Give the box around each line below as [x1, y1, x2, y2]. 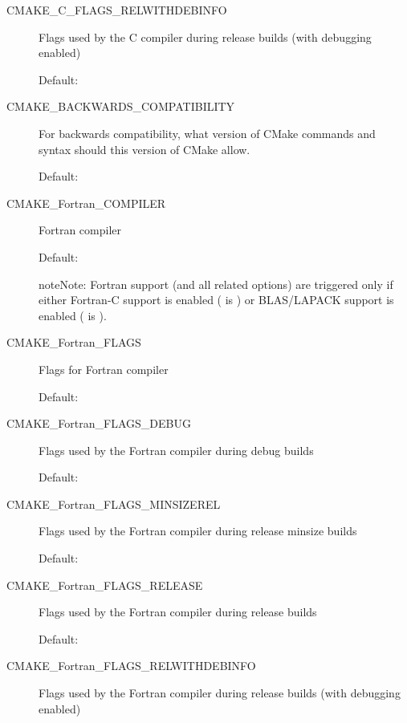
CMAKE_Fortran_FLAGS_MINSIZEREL [6, 495, 221, 512]
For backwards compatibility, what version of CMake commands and [39, 124, 376, 141]
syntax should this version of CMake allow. [39, 140, 250, 157]
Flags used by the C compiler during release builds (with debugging [39, 28, 372, 45]
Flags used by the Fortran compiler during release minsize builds [39, 522, 357, 539]
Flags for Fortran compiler [39, 360, 169, 377]
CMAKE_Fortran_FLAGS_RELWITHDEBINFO [6, 657, 256, 674]
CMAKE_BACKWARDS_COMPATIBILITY [6, 98, 235, 115]
